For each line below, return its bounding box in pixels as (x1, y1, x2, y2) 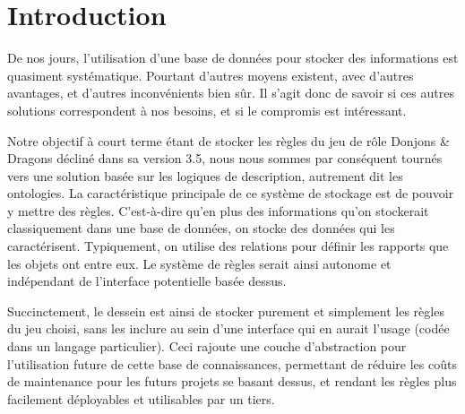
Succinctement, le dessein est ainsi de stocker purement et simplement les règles (7, 301, 444, 320)
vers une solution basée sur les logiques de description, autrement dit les (7, 166, 403, 185)
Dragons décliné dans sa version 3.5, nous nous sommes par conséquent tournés (7, 149, 443, 168)
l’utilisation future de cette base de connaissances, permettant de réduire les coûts (7, 354, 457, 373)
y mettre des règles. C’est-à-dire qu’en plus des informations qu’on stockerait (7, 201, 429, 220)
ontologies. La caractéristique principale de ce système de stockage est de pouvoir (7, 184, 454, 203)
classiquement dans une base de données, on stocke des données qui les (7, 219, 395, 237)
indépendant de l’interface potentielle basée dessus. (7, 272, 287, 290)
